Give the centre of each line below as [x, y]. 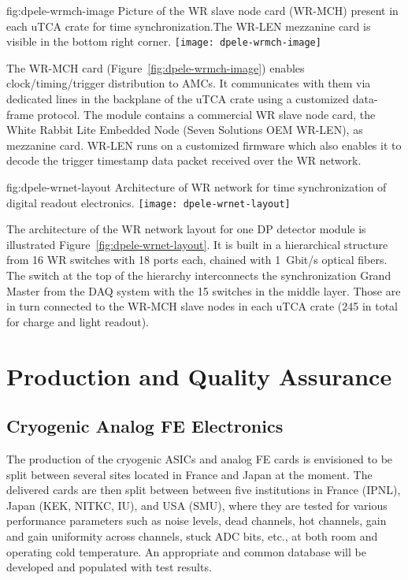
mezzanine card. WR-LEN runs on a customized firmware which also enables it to [204, 145]
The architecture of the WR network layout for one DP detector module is [186, 229]
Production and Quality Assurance [199, 376]
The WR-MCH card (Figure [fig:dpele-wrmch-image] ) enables [156, 67]
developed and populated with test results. [109, 567]
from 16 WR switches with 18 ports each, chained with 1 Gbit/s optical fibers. [197, 260]
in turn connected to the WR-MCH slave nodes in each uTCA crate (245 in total [202, 306]
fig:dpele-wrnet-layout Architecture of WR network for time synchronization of [197, 187]
